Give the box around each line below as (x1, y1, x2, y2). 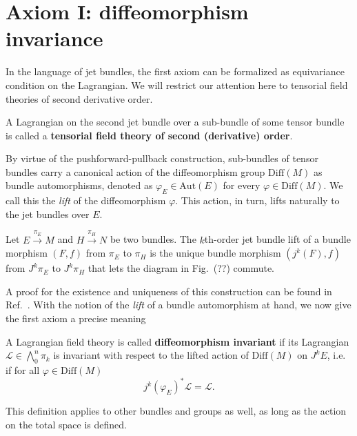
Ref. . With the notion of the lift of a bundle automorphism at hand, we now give (6, 297, 351, 312)
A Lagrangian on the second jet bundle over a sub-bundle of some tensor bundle (6, 115, 345, 129)
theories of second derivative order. (6, 91, 153, 106)
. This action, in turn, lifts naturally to (175, 193, 340, 208)
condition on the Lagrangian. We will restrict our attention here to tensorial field (6, 77, 348, 92)
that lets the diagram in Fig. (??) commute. (88, 261, 275, 275)
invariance (6, 24, 103, 52)
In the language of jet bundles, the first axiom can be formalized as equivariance (6, 64, 345, 79)
